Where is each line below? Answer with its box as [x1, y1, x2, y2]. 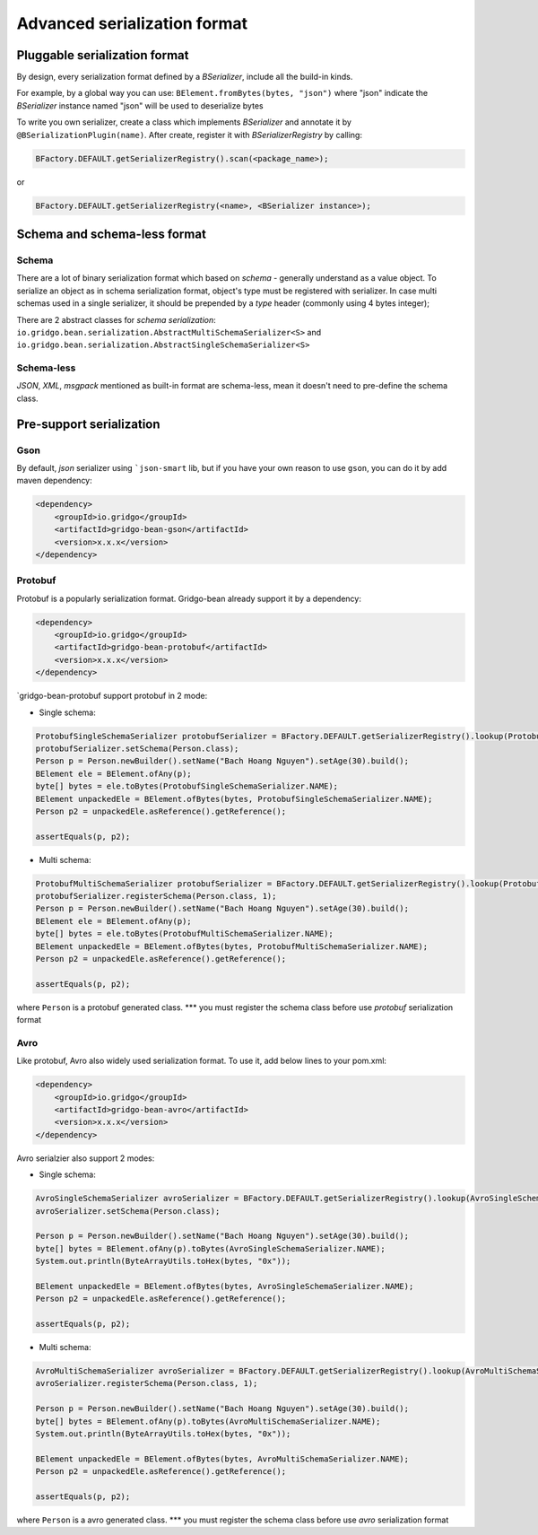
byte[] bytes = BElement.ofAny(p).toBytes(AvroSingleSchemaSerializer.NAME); [35, 1243, 386, 1253]
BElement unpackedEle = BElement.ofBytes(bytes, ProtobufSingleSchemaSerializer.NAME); [35, 794, 433, 804]
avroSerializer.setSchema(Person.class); [35, 1206, 221, 1216]
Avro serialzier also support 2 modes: [16, 1153, 155, 1164]
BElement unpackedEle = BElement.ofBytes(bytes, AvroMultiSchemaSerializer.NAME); [35, 1453, 410, 1464]
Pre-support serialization [16, 416, 161, 432]
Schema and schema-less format [16, 226, 206, 241]
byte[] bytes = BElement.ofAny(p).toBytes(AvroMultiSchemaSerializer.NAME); [35, 1416, 381, 1426]
